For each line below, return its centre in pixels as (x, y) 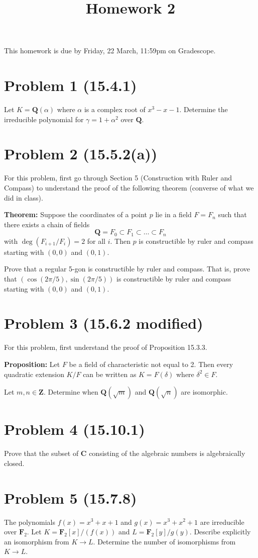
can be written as (110, 374)
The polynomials (30, 522)
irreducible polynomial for (44, 119)
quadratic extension (34, 374)
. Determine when (71, 392)
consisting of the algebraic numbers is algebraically (167, 453)
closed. (14, 463)
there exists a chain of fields (47, 224)
